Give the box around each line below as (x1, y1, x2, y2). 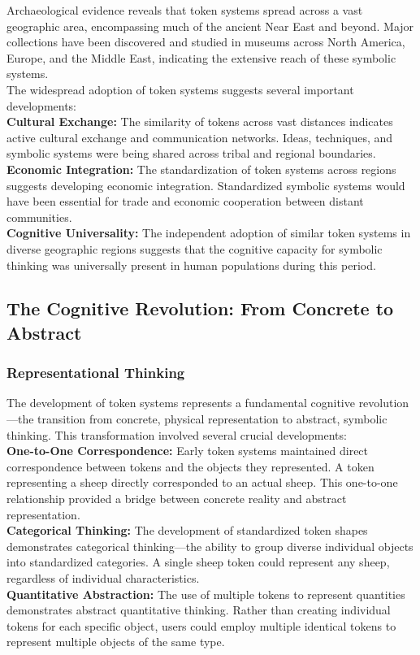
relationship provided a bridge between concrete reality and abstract (6, 490, 347, 507)
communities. (6, 208, 72, 225)
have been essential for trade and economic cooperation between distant (6, 193, 364, 210)
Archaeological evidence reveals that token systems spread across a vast (6, 2, 363, 18)
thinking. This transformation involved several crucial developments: (6, 426, 347, 443)
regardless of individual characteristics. (6, 570, 200, 587)
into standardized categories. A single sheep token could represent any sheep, (6, 553, 390, 570)
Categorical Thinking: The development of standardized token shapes (6, 522, 368, 539)
